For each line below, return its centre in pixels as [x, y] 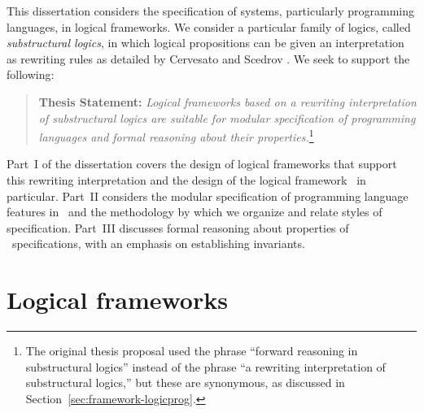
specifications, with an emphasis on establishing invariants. [158, 243]
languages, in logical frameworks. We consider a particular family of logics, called [209, 26]
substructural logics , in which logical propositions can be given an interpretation [205, 43]
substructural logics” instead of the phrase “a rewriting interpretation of [205, 366]
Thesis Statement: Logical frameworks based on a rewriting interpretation [227, 101]
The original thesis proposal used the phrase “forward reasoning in [192, 351]
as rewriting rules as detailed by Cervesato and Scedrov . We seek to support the [208, 58]
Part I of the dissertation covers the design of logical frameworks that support [202, 164]
